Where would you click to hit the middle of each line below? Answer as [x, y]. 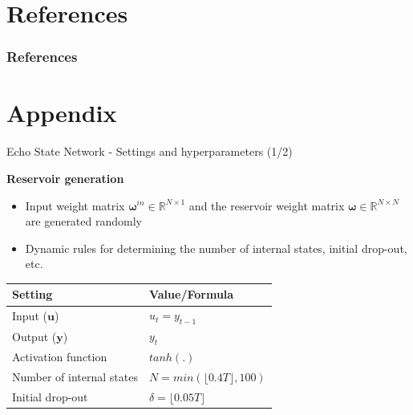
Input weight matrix [75, 205]
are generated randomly [83, 221]
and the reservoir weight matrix [267, 205]
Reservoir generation [65, 178]
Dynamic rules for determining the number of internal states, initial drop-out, [216, 248]
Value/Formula [191, 294]
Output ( [34, 336]
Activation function [60, 357]
